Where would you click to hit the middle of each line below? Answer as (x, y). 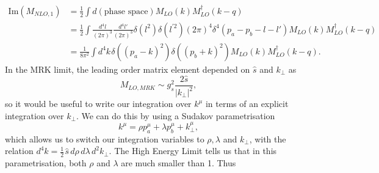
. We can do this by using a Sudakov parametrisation (175, 115)
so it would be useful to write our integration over (98, 103)
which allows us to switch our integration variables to (105, 138)
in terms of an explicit (247, 103)
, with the (268, 138)
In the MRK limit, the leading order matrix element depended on (128, 69)
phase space (126, 11)
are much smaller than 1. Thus (179, 163)
